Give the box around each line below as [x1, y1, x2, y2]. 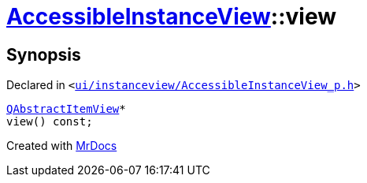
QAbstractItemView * [6, 103, 126, 116]
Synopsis [6, 44, 81, 65]
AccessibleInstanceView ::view [6, 3, 337, 30]
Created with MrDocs [6, 139, 117, 153]
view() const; [6, 115, 93, 129]
